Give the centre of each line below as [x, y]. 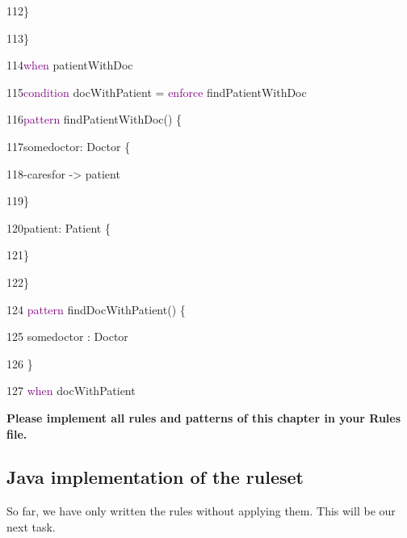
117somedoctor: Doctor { [69, 146]
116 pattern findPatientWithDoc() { [94, 119]
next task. [31, 526]
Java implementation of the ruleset [155, 477]
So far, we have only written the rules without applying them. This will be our [201, 511]
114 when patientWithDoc [70, 65]
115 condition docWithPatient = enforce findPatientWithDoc [157, 92]
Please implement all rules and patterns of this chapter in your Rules [204, 417]
